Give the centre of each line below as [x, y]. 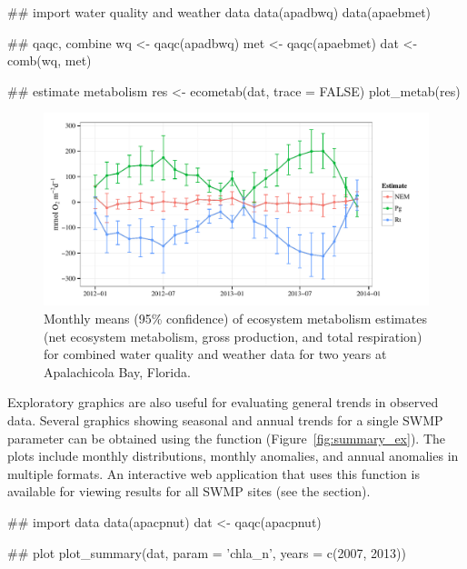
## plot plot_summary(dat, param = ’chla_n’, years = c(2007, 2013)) [207, 552]
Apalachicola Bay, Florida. [117, 371]
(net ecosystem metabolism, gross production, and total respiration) [233, 336]
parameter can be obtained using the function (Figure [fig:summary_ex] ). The [226, 438]
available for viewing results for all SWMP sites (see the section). [189, 491]
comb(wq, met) [50, 60]
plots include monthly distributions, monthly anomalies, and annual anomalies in [233, 456]
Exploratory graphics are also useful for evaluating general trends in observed [223, 402]
